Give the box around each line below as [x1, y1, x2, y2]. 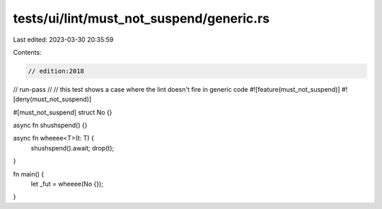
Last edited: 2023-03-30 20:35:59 [13, 35, 114, 44]
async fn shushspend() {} [13, 121, 88, 130]
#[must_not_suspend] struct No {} [13, 108, 112, 117]
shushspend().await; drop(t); [30, 143, 115, 152]
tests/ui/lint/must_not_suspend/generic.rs [13, 11, 270, 26]
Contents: [13, 48, 42, 56]
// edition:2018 [28, 67, 85, 75]
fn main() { [13, 169, 45, 178]
